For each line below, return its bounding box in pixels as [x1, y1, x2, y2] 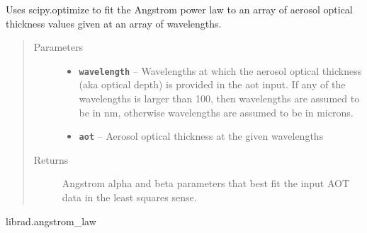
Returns [33, 152, 69, 167]
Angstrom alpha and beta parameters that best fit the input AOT [62, 176, 349, 191]
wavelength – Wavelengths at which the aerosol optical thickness [79, 63, 362, 78]
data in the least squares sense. [62, 190, 197, 205]
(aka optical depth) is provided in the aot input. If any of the [79, 77, 346, 92]
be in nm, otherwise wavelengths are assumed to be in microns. [79, 104, 354, 119]
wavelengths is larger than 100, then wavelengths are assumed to [79, 91, 360, 106]
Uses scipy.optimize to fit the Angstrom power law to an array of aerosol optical [6, 2, 353, 16]
